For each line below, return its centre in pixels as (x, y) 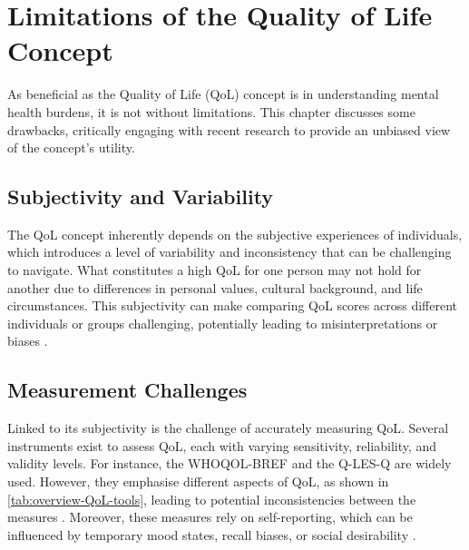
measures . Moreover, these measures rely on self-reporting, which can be (210, 517)
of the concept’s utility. (71, 147)
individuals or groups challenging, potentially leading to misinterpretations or (223, 323)
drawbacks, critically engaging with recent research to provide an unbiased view (229, 129)
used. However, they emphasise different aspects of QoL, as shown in (198, 481)
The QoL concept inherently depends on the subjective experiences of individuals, (235, 234)
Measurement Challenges (127, 390)
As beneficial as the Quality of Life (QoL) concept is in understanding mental (223, 94)
